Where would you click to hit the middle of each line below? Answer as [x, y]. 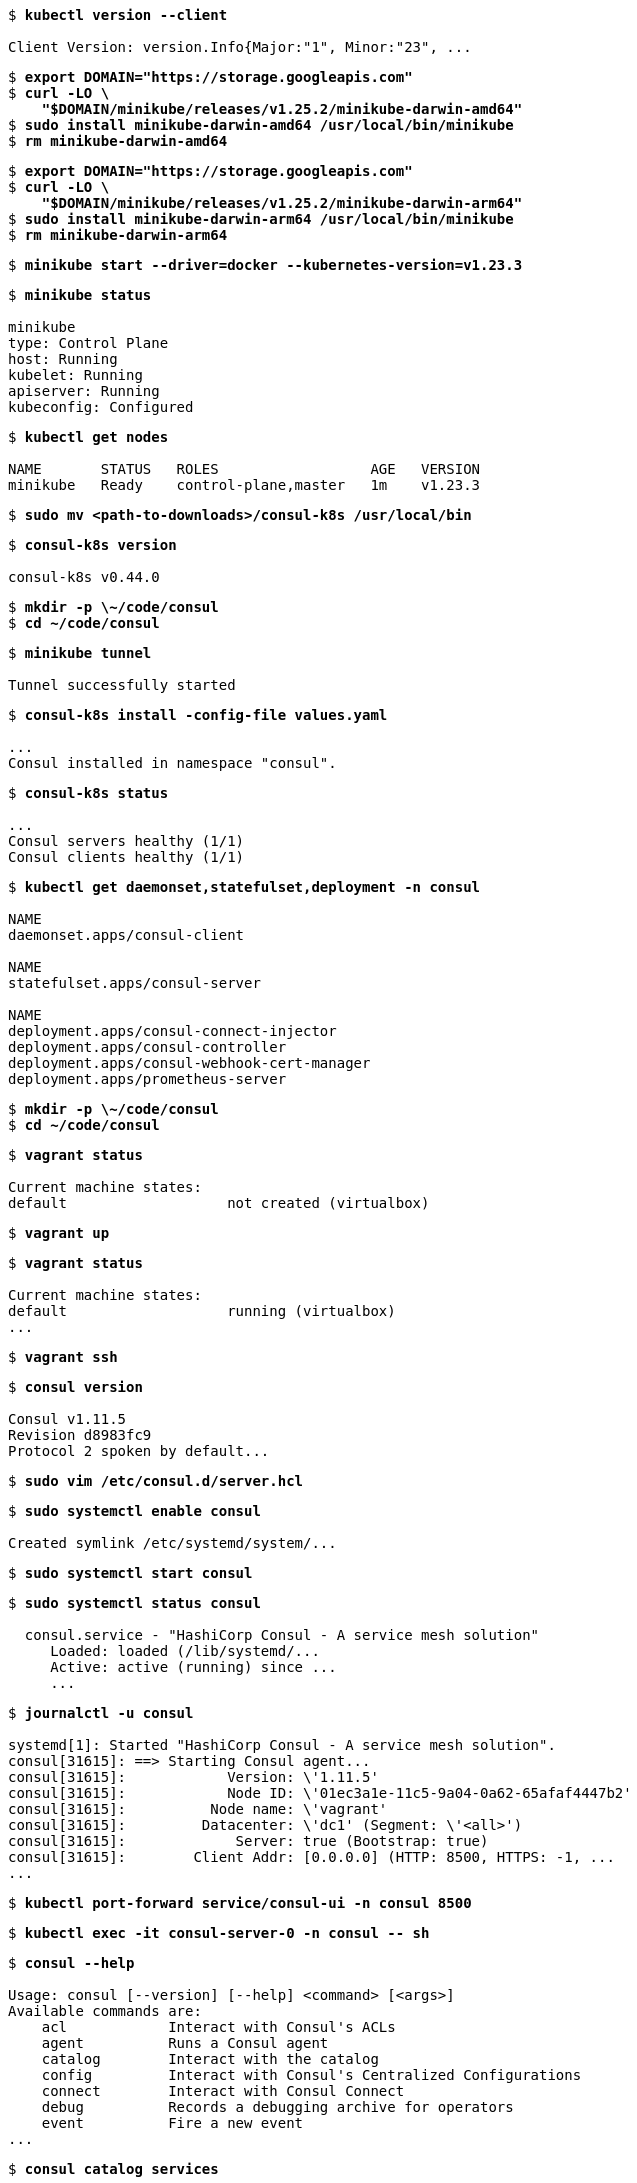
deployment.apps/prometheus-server [147, 1079]
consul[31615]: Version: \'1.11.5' [193, 1777]
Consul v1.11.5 [67, 1419]
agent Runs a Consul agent [185, 2043]
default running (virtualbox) [202, 1311]
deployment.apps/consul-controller [147, 1047]
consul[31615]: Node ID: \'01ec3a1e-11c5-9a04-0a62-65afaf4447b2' [320, 1793]
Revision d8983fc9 [80, 1435]
